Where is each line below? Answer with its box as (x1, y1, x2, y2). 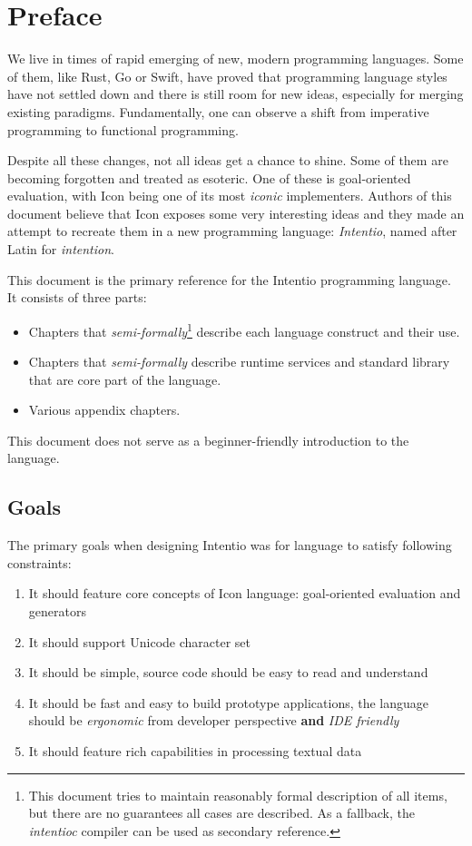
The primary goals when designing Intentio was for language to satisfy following (7, 536, 452, 555)
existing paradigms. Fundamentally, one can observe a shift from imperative (7, 102, 429, 121)
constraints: (7, 553, 72, 572)
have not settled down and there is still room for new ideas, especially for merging (7, 84, 464, 103)
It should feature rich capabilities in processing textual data (28, 742, 362, 761)
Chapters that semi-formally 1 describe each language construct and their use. (28, 319, 460, 340)
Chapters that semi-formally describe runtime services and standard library (28, 352, 450, 371)
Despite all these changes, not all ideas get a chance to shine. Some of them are (7, 151, 448, 170)
